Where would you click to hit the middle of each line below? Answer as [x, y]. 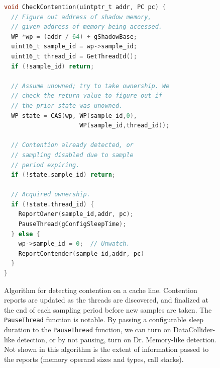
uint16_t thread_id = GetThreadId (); [74, 56]
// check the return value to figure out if [87, 96]
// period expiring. [45, 165]
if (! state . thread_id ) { [53, 204]
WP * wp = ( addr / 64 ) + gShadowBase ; [74, 36]
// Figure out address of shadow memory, [81, 17]
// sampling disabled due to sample [72, 155]
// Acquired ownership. [51, 195]
